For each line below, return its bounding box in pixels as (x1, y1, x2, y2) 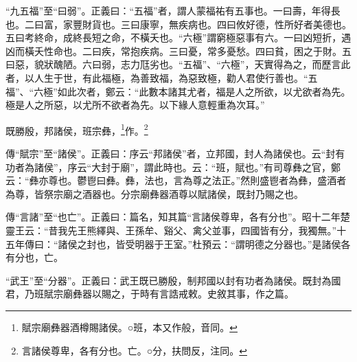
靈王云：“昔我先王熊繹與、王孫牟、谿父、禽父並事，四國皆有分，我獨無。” (5, 223, 337, 237)
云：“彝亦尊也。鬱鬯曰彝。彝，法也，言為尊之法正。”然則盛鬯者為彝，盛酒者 (5, 173, 347, 188)
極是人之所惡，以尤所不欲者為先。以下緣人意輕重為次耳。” (5, 98, 265, 112)
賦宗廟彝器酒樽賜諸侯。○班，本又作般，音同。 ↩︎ (21, 319, 238, 334)
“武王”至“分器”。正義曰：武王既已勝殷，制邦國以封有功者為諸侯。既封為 (5, 273, 332, 287)
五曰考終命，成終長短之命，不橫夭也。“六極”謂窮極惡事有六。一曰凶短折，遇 (5, 30, 352, 45)
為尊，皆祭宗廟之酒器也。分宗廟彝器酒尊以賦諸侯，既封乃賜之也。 (5, 186, 303, 201)
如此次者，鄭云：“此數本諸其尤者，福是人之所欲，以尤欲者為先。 (57, 84, 351, 98)
